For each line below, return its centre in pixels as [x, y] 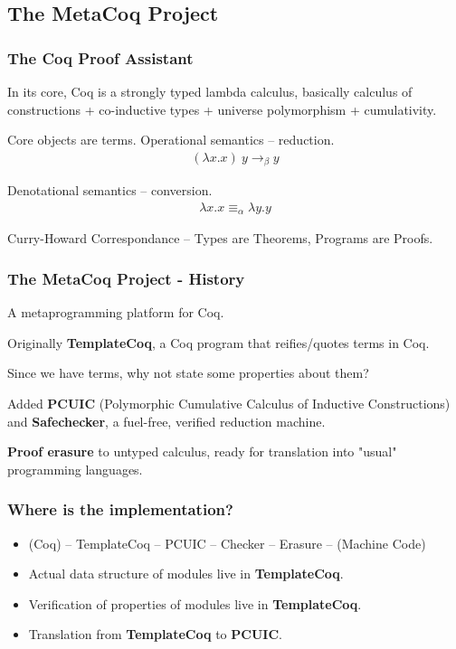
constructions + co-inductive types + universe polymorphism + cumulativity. [222, 109]
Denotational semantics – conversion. [110, 190]
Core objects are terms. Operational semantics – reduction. [171, 140]
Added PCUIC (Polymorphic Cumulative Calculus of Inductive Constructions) [229, 403]
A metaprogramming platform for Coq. [116, 312]
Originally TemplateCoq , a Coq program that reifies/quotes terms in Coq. [218, 342]
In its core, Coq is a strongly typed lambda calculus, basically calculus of [210, 91]
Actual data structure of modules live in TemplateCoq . [186, 574]
